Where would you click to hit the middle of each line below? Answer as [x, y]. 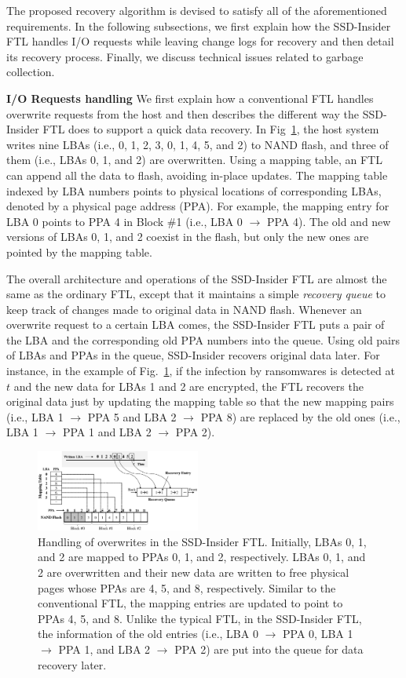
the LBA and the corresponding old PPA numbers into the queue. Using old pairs [203, 339]
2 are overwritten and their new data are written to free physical [194, 572]
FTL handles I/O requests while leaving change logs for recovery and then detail [200, 41]
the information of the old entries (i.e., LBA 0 [148, 634]
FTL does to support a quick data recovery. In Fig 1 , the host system [211, 129]
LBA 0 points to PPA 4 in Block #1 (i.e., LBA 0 [124, 221]
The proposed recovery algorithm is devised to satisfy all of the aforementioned [197, 10]
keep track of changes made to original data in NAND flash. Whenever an [184, 309]
